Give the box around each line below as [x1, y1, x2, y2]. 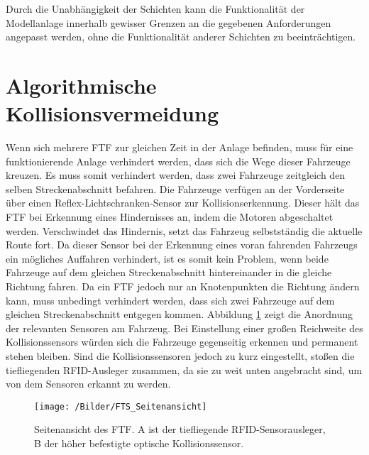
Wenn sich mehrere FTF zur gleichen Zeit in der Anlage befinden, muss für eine [6, 140, 353, 155]
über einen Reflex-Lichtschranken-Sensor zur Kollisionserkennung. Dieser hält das [6, 195, 360, 210]
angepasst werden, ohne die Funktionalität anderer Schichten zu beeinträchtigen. [6, 29, 356, 44]
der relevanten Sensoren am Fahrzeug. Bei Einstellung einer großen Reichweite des [6, 320, 363, 335]
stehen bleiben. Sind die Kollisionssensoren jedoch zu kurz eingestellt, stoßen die [6, 349, 355, 363]
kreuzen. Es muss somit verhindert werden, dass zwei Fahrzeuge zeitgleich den [6, 168, 346, 182]
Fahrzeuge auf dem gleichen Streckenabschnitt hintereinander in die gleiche [6, 265, 332, 280]
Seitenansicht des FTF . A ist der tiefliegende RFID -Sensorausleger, [34, 422, 326, 437]
